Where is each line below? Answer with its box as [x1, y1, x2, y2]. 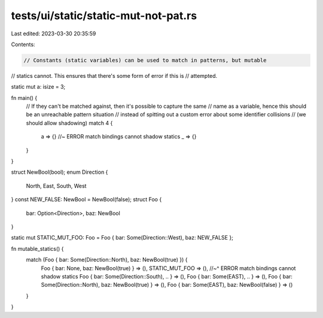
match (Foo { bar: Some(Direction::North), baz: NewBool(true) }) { [26, 256, 188, 264]
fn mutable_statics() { [11, 245, 64, 252]
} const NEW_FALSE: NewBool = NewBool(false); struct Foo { [11, 196, 162, 203]
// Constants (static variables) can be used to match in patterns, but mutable [23, 57, 267, 63]
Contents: [11, 41, 35, 48]
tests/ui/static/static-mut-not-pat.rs [11, 9, 197, 22]
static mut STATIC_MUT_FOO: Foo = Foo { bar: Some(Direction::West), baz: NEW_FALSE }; [11, 234, 233, 241]
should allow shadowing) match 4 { [26, 119, 113, 126]
